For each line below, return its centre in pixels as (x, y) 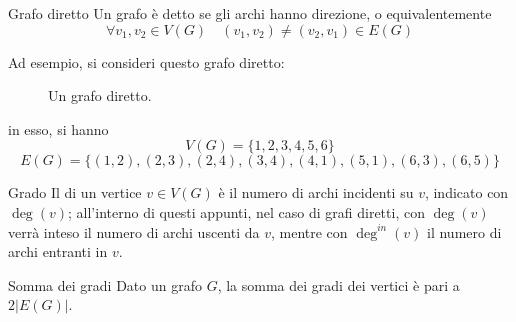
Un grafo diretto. (100, 95)
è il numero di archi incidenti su (316, 192)
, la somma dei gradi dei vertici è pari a (338, 284)
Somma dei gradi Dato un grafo (105, 284)
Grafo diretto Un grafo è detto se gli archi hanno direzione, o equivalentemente (250, 13)
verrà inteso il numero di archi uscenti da (134, 231)
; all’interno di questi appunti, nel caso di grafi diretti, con (246, 211)
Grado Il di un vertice (75, 192)
